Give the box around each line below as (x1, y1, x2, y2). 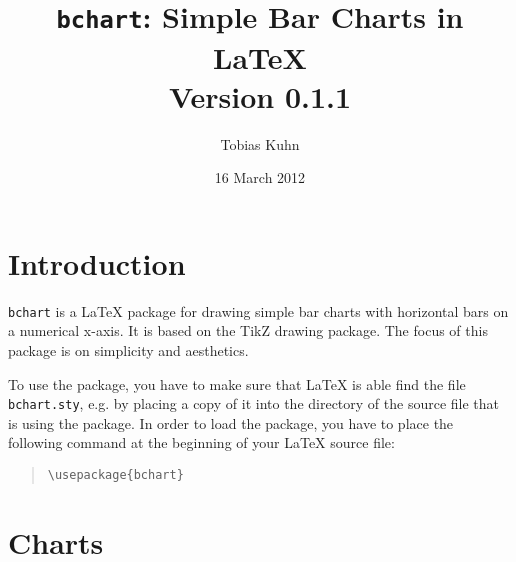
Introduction (8, 242, 186, 283)
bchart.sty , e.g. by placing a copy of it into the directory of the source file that (8, 393, 500, 414)
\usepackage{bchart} (47, 468, 184, 483)
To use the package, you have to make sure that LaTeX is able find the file (8, 373, 466, 394)
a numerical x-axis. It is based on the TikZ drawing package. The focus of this (8, 320, 488, 341)
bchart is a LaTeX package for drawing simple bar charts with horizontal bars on (8, 300, 509, 321)
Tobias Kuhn (220, 133, 300, 154)
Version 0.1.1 (168, 75, 352, 116)
